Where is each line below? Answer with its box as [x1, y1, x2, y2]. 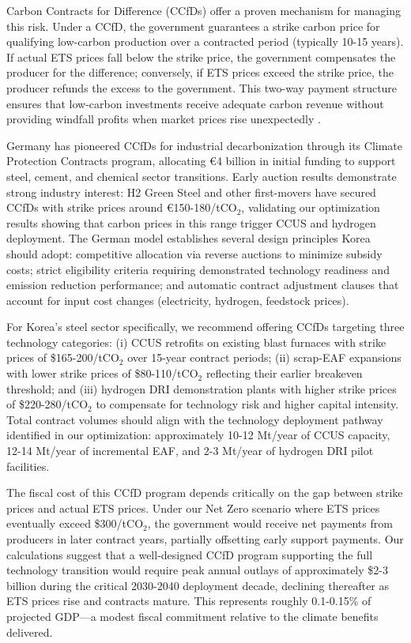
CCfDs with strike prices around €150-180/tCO [6, 199, 237, 216]
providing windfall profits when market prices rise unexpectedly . [6, 111, 321, 127]
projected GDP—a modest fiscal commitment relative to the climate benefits [6, 607, 379, 624]
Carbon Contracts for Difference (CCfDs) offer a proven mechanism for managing [6, 2, 402, 18]
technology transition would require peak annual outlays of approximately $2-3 [6, 562, 388, 578]
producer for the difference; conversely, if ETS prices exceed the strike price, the [6, 64, 394, 81]
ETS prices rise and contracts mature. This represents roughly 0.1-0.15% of [6, 592, 371, 609]
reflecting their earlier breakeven [205, 365, 363, 382]
